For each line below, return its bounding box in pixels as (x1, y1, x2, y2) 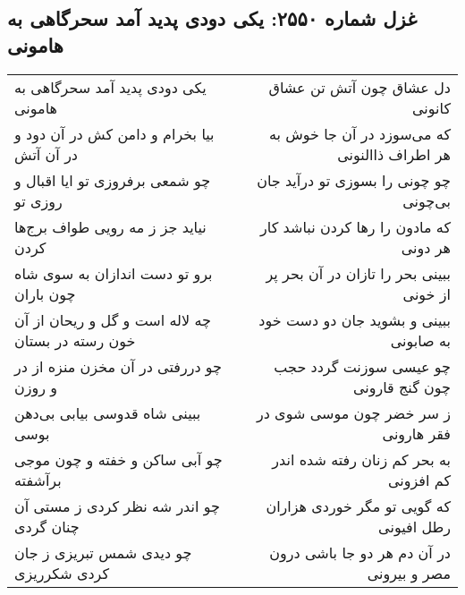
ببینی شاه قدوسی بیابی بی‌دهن (14, 402, 201, 423)
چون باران (14, 283, 76, 304)
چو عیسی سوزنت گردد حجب (274, 355, 451, 377)
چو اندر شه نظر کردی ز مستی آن (14, 495, 220, 516)
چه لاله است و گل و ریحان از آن (14, 309, 211, 330)
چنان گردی (14, 515, 80, 537)
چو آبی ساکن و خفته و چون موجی (14, 448, 223, 470)
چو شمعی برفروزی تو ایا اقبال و (14, 169, 211, 191)
